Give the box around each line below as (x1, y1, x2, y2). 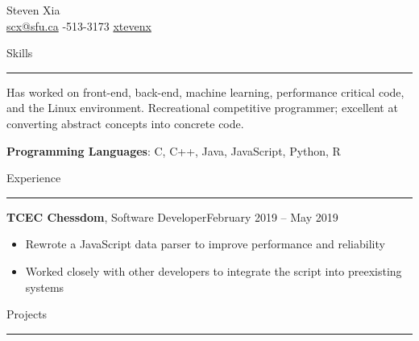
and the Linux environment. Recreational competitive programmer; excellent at (6, 99, 398, 116)
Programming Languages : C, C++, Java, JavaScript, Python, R (6, 142, 341, 159)
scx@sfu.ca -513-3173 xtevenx (6, 17, 151, 34)
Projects (6, 306, 48, 322)
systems (25, 278, 64, 295)
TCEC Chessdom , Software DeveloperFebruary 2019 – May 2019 (6, 208, 338, 225)
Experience (6, 169, 61, 186)
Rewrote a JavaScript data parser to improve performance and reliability (25, 235, 385, 252)
